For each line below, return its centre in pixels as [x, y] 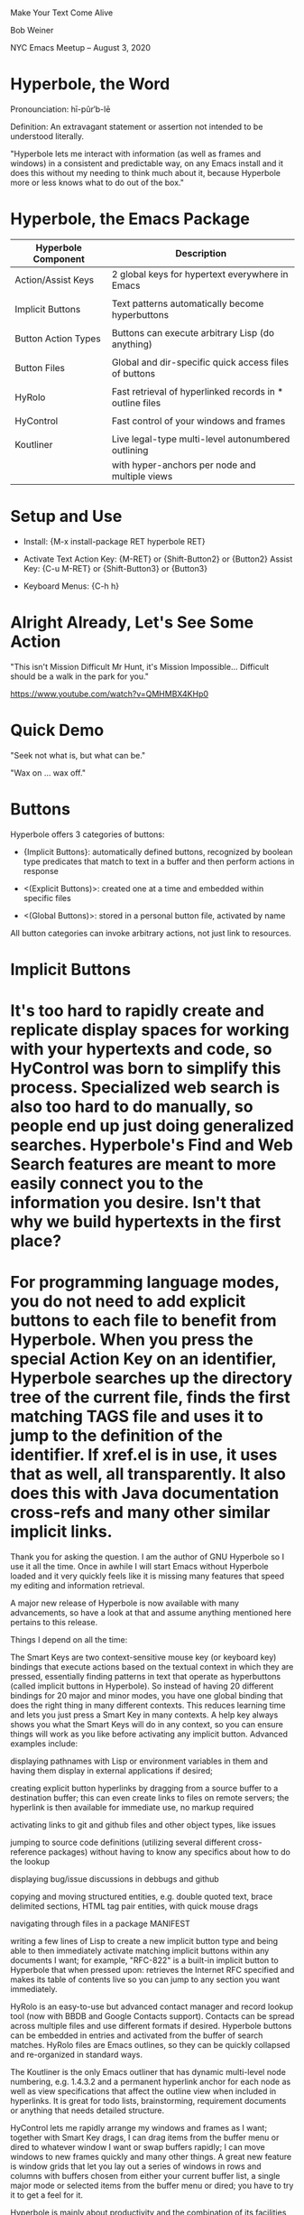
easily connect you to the [107, 1183]
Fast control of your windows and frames [198, 421]
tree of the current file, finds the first [151, 1397]
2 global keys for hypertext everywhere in [200, 275]
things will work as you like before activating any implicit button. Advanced [149, 1734]
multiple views [142, 477]
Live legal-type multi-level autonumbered [201, 439]
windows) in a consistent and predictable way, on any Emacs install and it [147, 163]
